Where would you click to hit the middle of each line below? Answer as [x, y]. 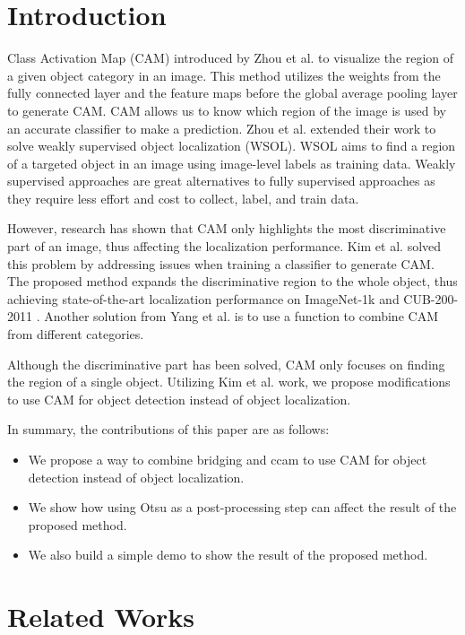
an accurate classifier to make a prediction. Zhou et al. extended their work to [222, 128]
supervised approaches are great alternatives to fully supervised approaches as [221, 181]
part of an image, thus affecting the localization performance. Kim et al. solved [224, 246]
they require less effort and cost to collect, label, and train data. [183, 198]
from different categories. [76, 334]
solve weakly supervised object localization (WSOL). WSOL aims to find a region [232, 146]
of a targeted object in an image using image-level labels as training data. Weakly [232, 163]
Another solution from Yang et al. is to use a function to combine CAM [241, 316]
